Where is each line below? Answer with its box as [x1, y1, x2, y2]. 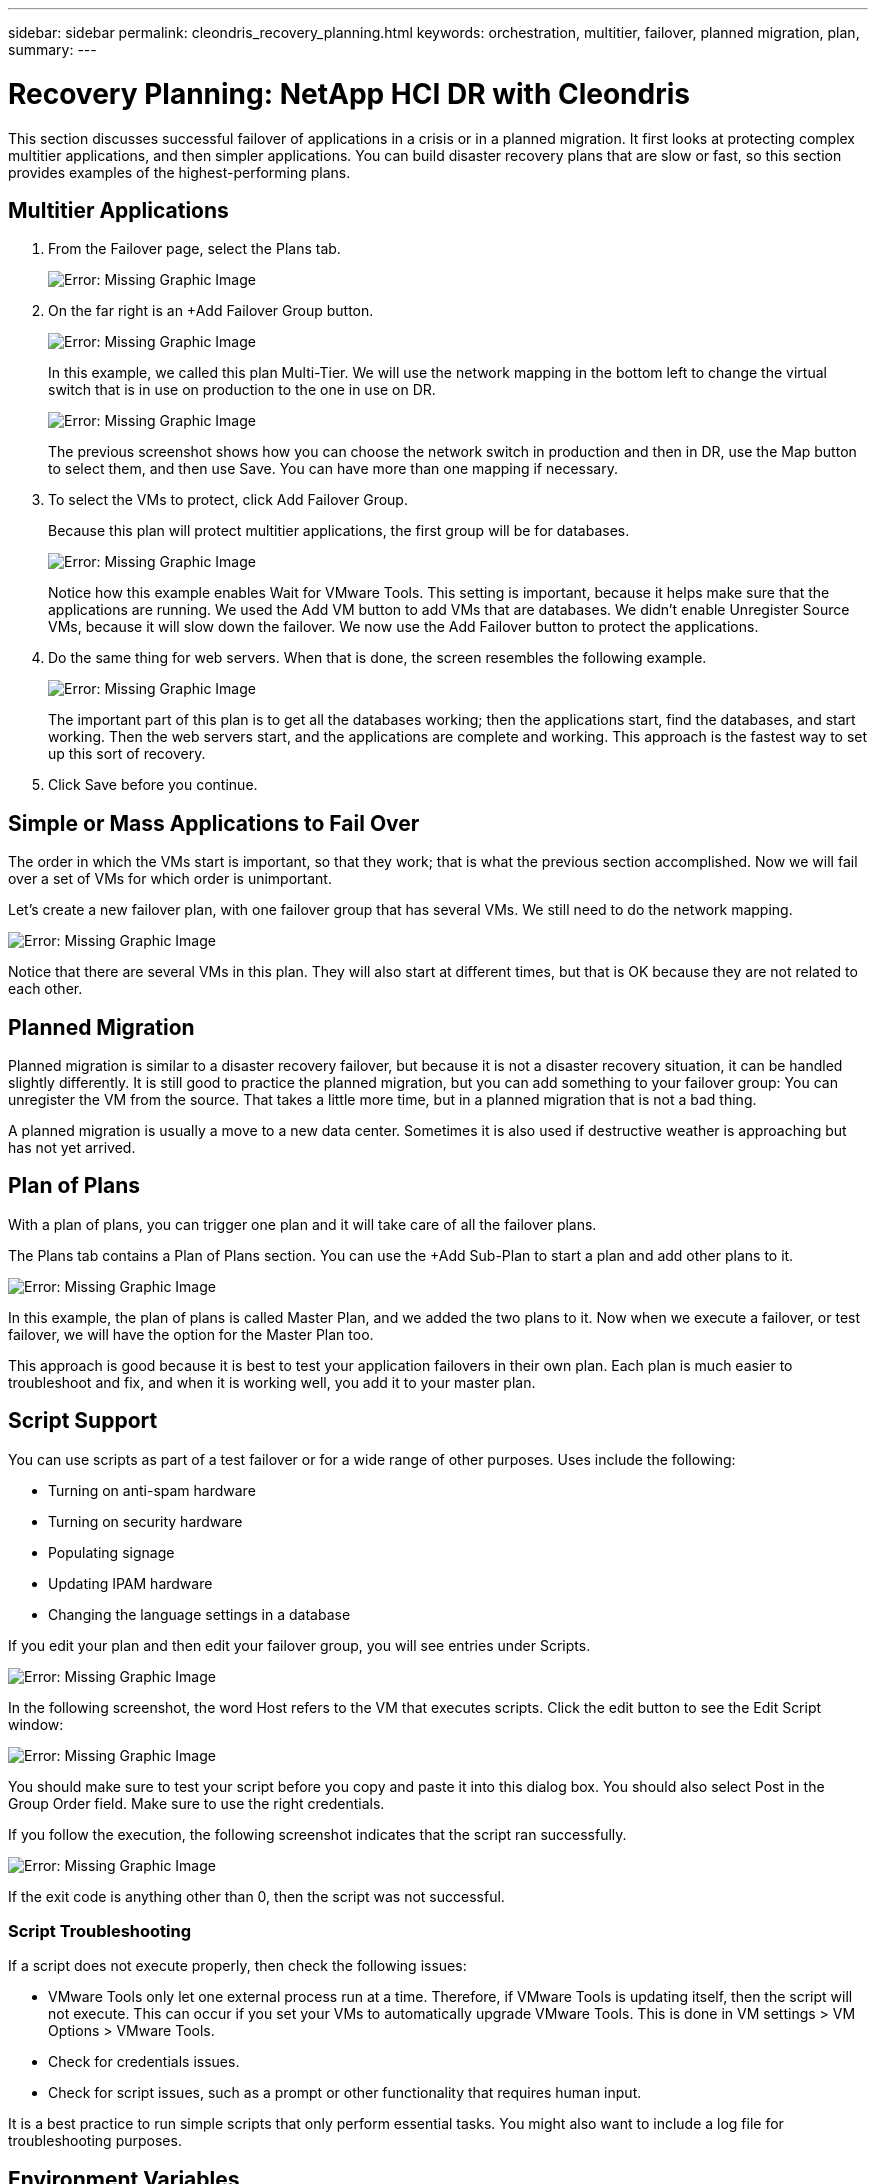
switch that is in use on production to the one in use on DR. [48, 381, 436, 399]
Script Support [8, 1408, 158, 1434]
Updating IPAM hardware [48, 1574, 213, 1592]
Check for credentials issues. [48, 2053, 240, 2071]
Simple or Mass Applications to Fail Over [8, 810, 420, 836]
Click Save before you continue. [48, 776, 258, 794]
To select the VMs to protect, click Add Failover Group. [48, 491, 408, 509]
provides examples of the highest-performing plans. [8, 163, 351, 181]
